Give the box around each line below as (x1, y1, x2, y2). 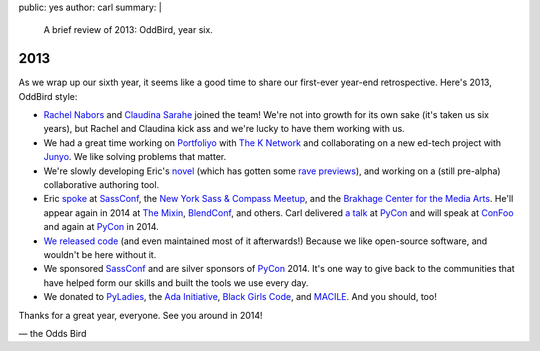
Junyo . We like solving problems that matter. (43, 151, 227, 163)
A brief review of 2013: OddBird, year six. (43, 24, 214, 36)
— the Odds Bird (18, 327, 87, 339)
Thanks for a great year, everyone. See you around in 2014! (18, 309, 264, 321)
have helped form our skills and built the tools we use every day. (43, 276, 309, 289)
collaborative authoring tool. (43, 179, 160, 191)
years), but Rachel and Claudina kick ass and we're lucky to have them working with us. (43, 123, 405, 135)
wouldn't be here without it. (43, 248, 157, 260)
